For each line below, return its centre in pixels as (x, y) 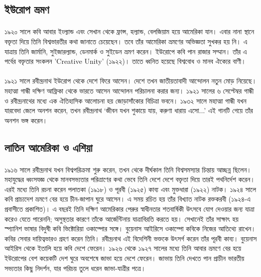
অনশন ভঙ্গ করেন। (26, 120)
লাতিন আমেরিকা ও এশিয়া (49, 147)
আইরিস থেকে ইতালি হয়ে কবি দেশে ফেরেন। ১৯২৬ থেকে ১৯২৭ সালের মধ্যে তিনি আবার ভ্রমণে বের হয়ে (123, 248)
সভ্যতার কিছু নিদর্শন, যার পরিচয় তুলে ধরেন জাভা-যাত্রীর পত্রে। (75, 268)
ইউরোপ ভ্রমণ (27, 9)
